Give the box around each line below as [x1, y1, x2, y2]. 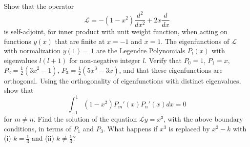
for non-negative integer [69, 55, 141, 65]
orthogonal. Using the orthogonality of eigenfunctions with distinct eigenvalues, [4, 75, 241, 85]
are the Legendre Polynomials [96, 45, 186, 56]
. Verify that [145, 55, 182, 65]
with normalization [4, 45, 61, 56]
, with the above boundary [163, 114, 243, 124]
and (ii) [31, 133, 54, 143]
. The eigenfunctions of [161, 36, 229, 46]
